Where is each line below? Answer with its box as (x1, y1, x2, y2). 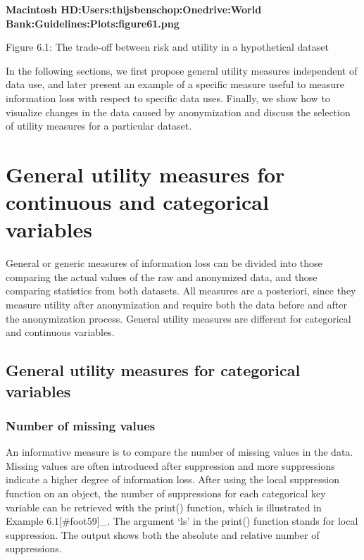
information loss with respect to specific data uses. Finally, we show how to (6, 90, 330, 105)
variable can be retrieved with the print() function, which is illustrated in (6, 499, 322, 514)
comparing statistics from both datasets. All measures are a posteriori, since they (6, 283, 356, 298)
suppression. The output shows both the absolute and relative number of (6, 527, 320, 542)
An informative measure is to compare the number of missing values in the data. (6, 444, 353, 459)
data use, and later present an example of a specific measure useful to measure (6, 77, 344, 92)
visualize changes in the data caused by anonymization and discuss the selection (6, 104, 351, 119)
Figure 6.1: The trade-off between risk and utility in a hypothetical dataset (6, 39, 329, 54)
